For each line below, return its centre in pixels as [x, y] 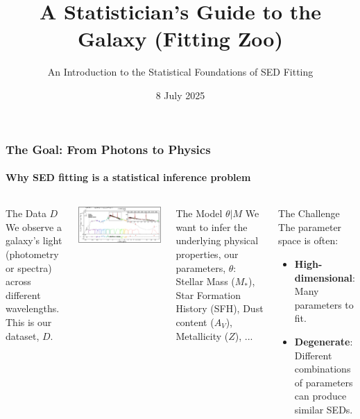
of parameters [324, 382]
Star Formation [208, 294]
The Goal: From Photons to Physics [108, 149]
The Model [199, 213]
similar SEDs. [324, 409]
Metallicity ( [202, 335]
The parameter [310, 226]
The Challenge [309, 213]
